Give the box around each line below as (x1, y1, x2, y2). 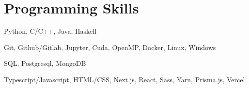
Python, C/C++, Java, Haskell (4, 26, 97, 36)
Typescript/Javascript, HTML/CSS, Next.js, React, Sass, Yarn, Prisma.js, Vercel (4, 74, 245, 84)
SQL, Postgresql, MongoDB (4, 58, 86, 68)
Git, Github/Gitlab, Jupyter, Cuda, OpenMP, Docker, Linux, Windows (4, 42, 216, 52)
